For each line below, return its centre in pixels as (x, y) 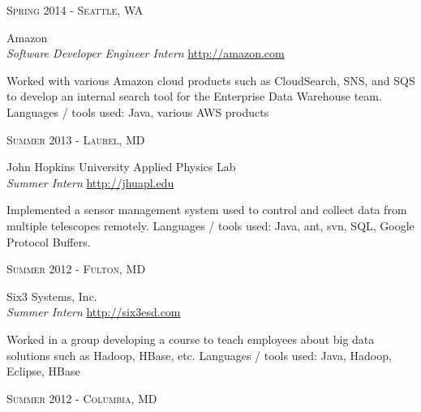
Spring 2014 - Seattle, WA (75, 10)
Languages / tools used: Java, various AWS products (138, 112)
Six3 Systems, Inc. (52, 296)
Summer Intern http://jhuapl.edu (90, 182)
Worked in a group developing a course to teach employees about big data (191, 339)
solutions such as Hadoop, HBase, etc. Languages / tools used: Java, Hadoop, (199, 355)
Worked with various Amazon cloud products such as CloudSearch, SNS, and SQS (211, 80)
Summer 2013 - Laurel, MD (76, 139)
